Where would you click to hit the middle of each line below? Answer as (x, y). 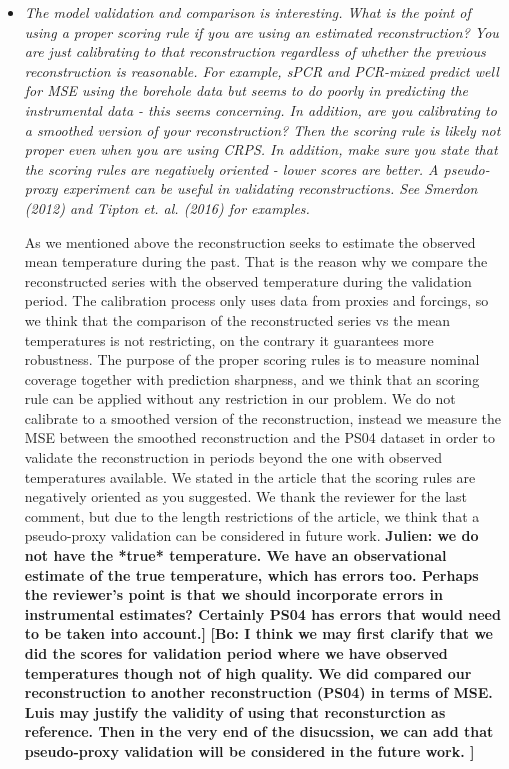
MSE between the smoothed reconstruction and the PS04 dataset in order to (259, 437)
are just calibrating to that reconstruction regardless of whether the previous (255, 51)
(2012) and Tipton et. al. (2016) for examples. (167, 207)
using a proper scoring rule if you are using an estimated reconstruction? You (261, 31)
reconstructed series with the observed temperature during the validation (248, 280)
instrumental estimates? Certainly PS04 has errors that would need (262, 613)
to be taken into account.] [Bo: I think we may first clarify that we (258, 633)
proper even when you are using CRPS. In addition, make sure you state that (261, 149)
